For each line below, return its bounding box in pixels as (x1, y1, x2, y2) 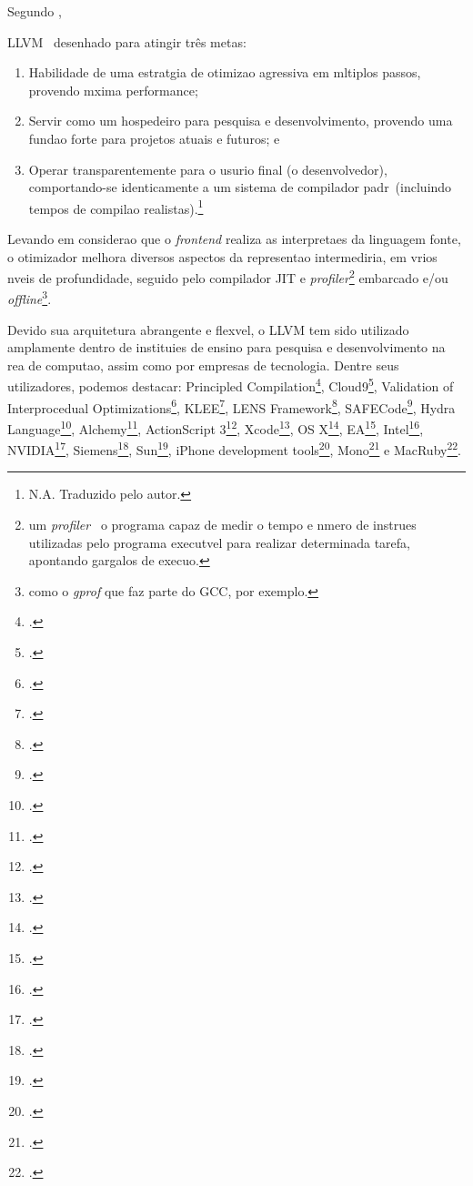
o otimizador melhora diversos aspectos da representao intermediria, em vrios (7, 247, 438, 266)
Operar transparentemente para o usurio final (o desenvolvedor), (28, 159, 387, 178)
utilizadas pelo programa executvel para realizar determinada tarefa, (28, 532, 410, 552)
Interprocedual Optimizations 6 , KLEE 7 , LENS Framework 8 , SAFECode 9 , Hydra (7, 395, 456, 417)
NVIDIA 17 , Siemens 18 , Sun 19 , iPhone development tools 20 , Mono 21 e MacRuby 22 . (7, 438, 461, 459)
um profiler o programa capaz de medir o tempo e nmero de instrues (28, 515, 417, 534)
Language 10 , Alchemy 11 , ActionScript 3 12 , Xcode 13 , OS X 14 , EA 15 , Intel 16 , (7, 416, 424, 438)
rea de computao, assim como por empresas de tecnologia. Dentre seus (7, 355, 399, 374)
